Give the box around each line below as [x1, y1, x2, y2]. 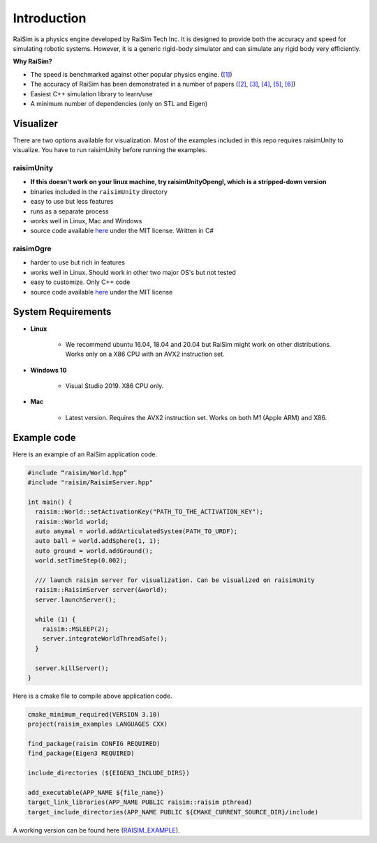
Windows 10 [30, 366, 67, 374]
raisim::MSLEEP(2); [42, 625, 110, 633]
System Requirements [13, 306, 112, 318]
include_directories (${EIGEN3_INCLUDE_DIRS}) [27, 769, 190, 777]
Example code [13, 431, 76, 443]
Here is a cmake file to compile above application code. [13, 692, 172, 700]
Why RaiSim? [13, 57, 52, 66]
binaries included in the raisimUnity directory [30, 187, 168, 195]
